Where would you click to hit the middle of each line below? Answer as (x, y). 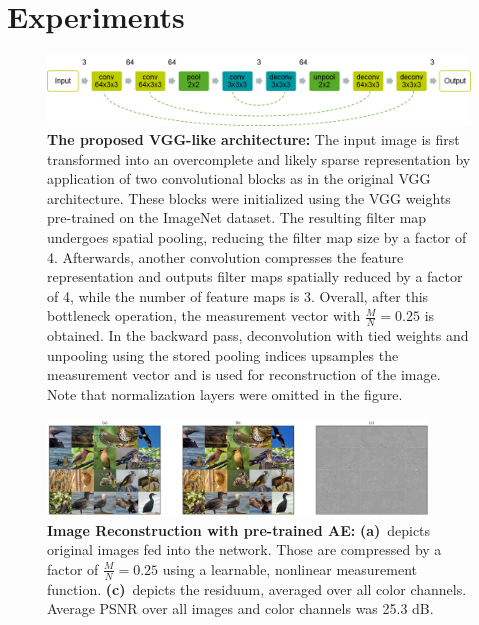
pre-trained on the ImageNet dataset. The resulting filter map (237, 217)
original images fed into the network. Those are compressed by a (244, 549)
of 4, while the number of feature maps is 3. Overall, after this (238, 295)
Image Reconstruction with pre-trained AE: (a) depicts (239, 529)
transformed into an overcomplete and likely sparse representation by (259, 158)
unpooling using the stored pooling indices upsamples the (223, 354)
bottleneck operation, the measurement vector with (204, 315)
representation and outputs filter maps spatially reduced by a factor (255, 276)
